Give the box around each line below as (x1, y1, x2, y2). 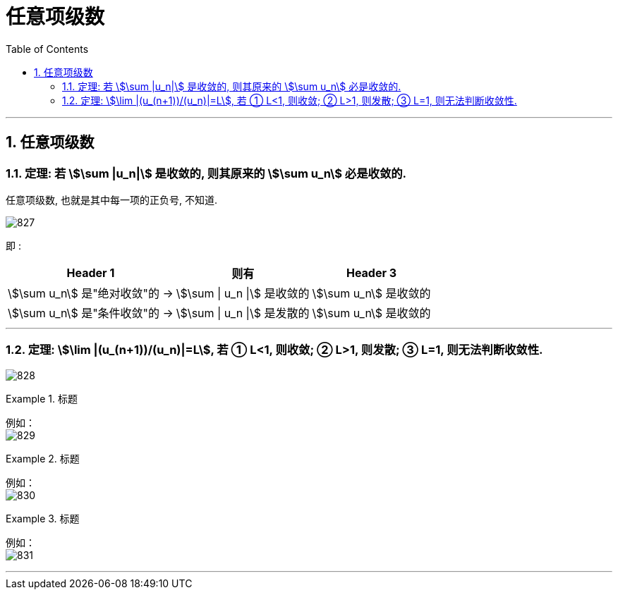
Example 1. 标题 (6, 392, 78, 405)
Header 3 (346, 265, 397, 280)
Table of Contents (6, 42, 89, 55)
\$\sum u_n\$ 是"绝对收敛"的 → (8, 286, 174, 300)
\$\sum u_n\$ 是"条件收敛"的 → (8, 305, 174, 320)
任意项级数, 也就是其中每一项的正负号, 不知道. (6, 193, 217, 206)
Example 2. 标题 (6, 452, 80, 465)
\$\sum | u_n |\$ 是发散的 (176, 305, 310, 320)
